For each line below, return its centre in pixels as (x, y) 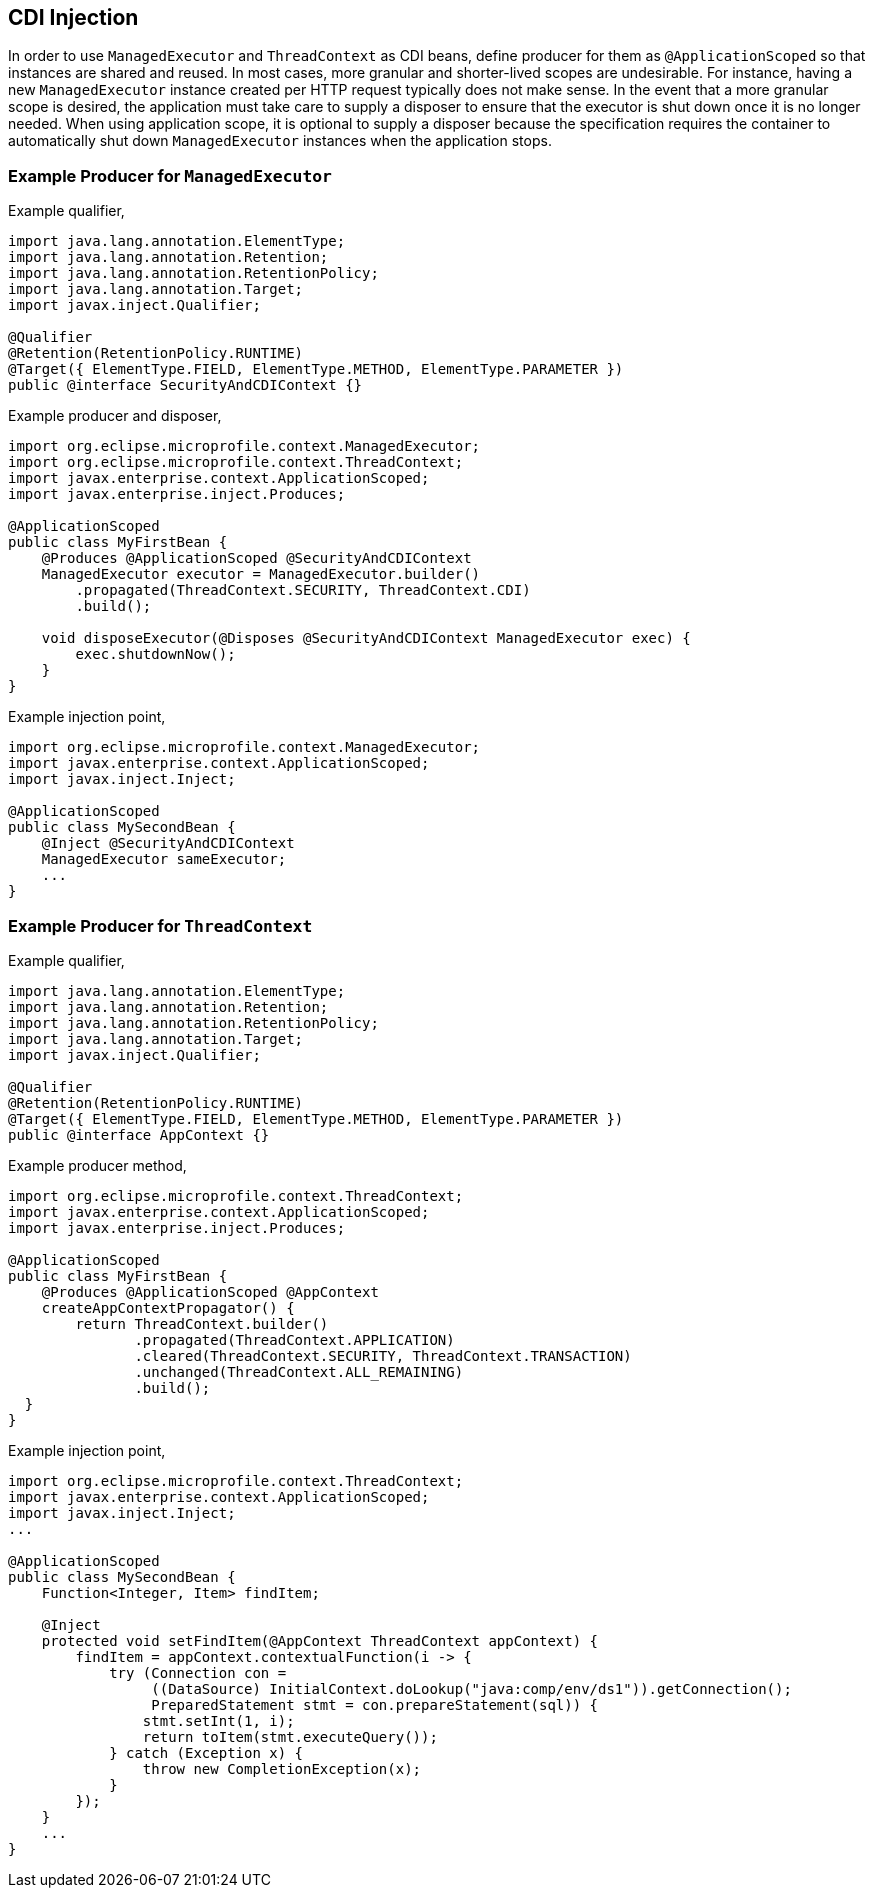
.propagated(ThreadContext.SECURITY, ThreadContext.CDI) (303, 590)
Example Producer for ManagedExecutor (170, 175)
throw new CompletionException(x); (282, 1768)
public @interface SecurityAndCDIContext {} (185, 385)
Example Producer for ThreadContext (160, 925)
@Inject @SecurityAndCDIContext (168, 843)
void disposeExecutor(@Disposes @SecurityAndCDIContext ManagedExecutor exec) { (366, 638)
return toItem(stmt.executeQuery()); (290, 1736)
